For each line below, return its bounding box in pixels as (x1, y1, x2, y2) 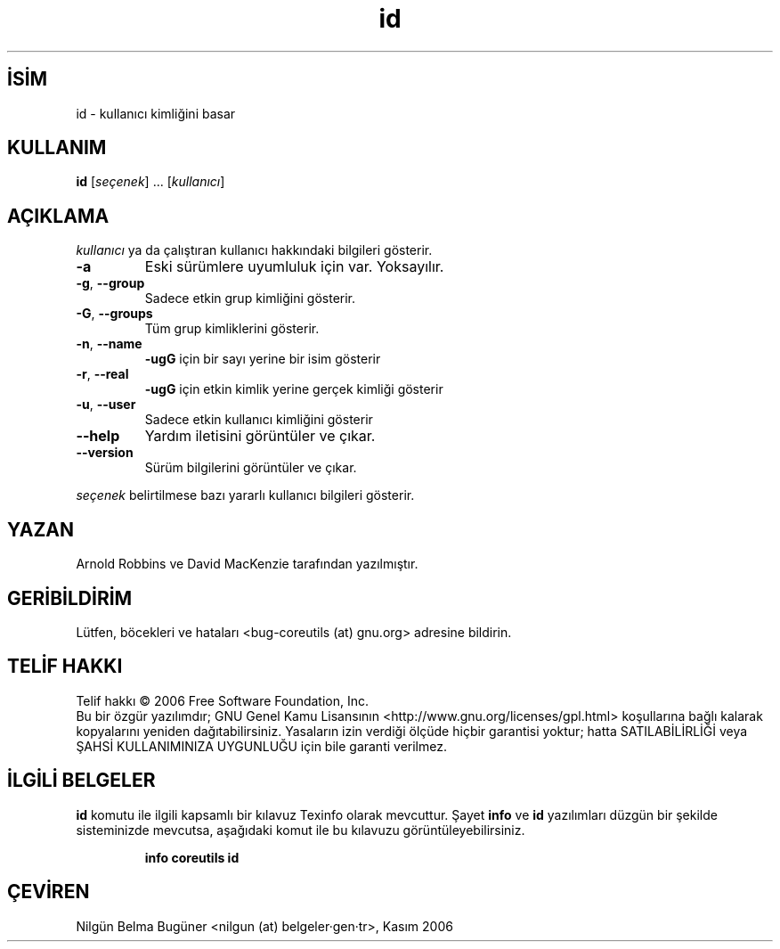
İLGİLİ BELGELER (7, 769, 156, 792)
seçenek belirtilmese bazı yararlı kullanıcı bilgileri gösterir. (76, 487, 415, 503)
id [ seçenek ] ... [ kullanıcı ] (76, 174, 225, 190)
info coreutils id (144, 849, 240, 865)
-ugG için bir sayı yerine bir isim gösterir (144, 351, 381, 367)
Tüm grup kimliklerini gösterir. (144, 321, 320, 337)
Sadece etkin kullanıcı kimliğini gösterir (144, 412, 373, 428)
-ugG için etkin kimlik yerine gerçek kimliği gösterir (144, 381, 443, 397)
